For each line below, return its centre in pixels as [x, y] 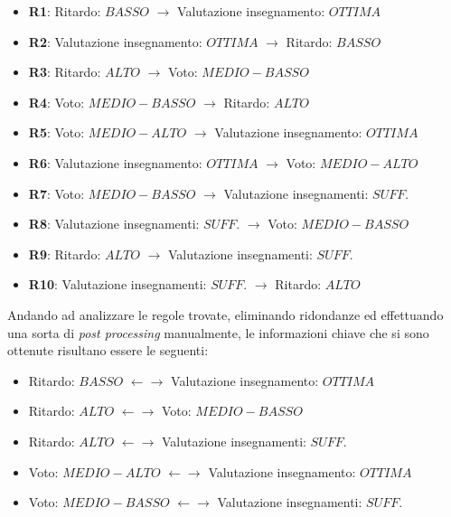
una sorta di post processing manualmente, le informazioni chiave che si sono [218, 332]
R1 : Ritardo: [65, 11]
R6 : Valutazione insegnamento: [115, 162]
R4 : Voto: [56, 102]
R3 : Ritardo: [65, 72]
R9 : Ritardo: [65, 254]
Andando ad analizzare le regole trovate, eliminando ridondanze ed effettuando [225, 314]
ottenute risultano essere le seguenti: [108, 350]
